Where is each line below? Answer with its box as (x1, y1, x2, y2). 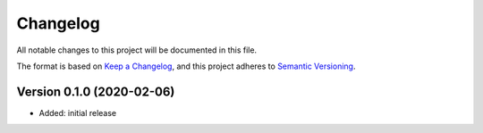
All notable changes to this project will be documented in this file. (16, 45, 258, 55)
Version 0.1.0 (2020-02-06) (16, 84, 175, 99)
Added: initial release (38, 107, 117, 118)
